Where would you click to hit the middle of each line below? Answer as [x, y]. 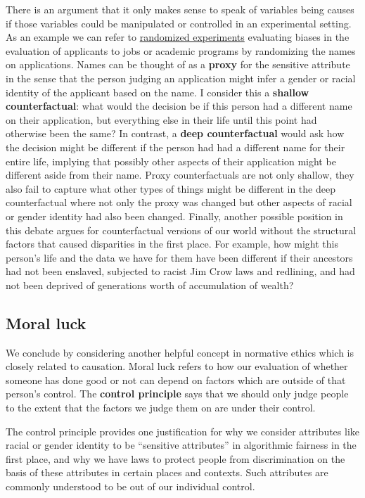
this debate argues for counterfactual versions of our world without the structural [181, 230]
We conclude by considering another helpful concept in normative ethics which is [180, 352]
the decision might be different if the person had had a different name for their [175, 147]
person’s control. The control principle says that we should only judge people [177, 394]
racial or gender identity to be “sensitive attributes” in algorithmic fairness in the [181, 445]
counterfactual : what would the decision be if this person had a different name [179, 106]
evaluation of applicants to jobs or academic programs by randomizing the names [181, 50]
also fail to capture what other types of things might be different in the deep [171, 188]
